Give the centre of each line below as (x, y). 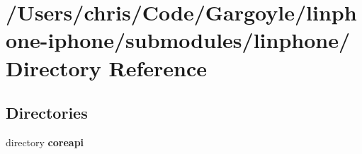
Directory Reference (107, 67)
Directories (47, 113)
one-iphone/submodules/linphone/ (178, 40)
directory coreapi (45, 142)
